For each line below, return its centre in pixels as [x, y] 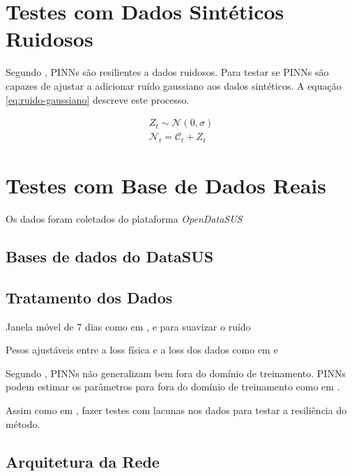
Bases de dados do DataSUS [110, 256]
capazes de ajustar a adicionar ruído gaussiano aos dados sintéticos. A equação [174, 85]
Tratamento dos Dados [89, 297]
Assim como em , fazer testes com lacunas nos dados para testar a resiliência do [176, 410]
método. [23, 423]
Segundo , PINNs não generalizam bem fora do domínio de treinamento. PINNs [176, 373]
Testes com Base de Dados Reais [166, 185]
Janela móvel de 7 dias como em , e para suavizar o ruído [128, 326]
